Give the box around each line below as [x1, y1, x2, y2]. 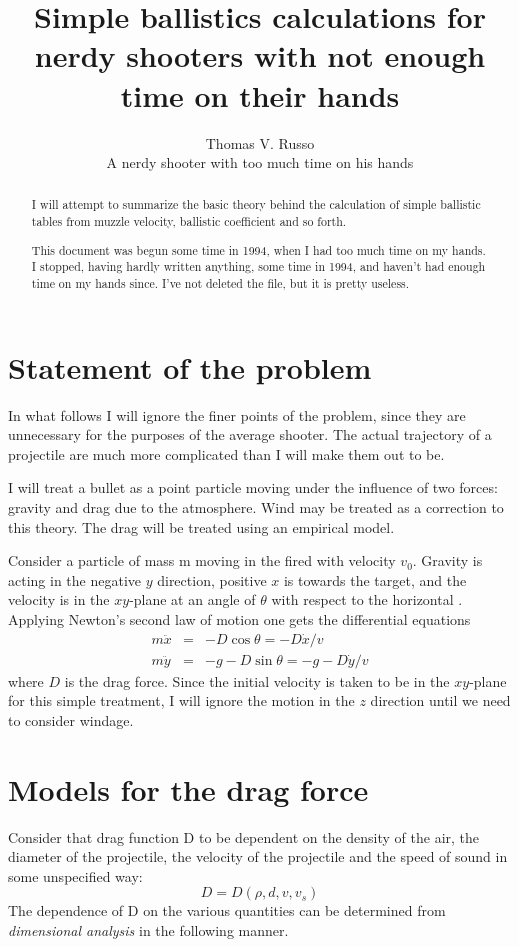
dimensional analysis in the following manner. [8, 919, 289, 940]
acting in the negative [8, 569, 141, 590]
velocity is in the [8, 589, 110, 610]
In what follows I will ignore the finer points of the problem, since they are [8, 404, 466, 425]
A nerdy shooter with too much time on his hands [106, 152, 414, 173]
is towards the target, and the [283, 569, 467, 590]
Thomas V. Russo [205, 132, 315, 153]
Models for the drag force [8, 768, 369, 809]
